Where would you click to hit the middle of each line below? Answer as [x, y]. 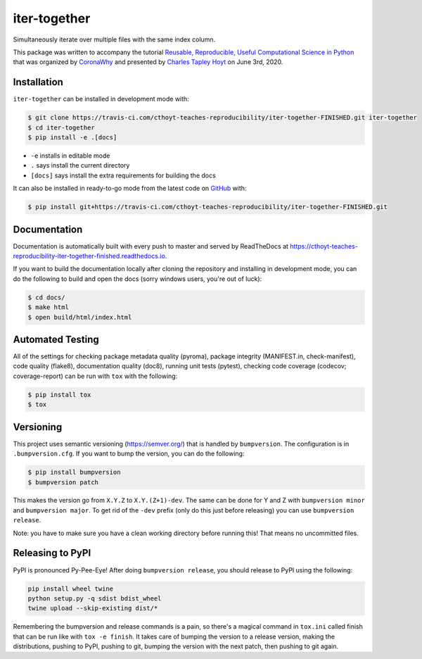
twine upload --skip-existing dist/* [93, 608]
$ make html [49, 307]
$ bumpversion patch [63, 482]
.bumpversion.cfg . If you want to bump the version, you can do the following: [129, 453]
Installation [38, 82]
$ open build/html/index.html [80, 317]
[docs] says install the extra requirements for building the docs [123, 175]
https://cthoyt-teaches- [324, 246]
